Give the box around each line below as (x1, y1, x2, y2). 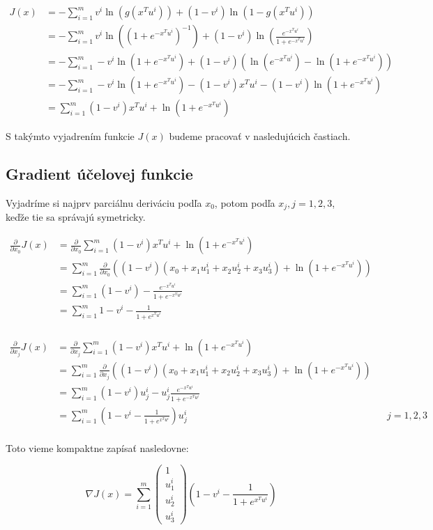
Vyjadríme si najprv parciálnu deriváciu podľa (6, 195, 202, 210)
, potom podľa (214, 195, 275, 210)
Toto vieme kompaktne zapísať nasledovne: (6, 440, 189, 455)
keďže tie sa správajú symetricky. (6, 210, 146, 224)
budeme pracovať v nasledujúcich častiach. (169, 129, 351, 143)
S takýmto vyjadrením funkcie (6, 129, 135, 143)
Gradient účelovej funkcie (6, 163, 193, 185)
